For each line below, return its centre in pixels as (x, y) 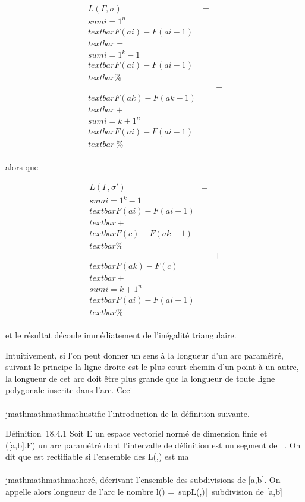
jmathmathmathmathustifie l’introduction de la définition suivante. (128, 413)
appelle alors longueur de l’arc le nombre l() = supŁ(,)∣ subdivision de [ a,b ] (144, 492)
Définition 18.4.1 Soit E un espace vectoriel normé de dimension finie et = (141, 433)
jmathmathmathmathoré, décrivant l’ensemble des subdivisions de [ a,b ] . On (143, 480)
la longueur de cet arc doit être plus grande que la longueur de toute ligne (140, 378)
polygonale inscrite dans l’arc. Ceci (69, 390)
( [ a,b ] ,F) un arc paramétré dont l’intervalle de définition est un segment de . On (153, 445)
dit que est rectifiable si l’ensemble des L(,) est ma (97, 456)
